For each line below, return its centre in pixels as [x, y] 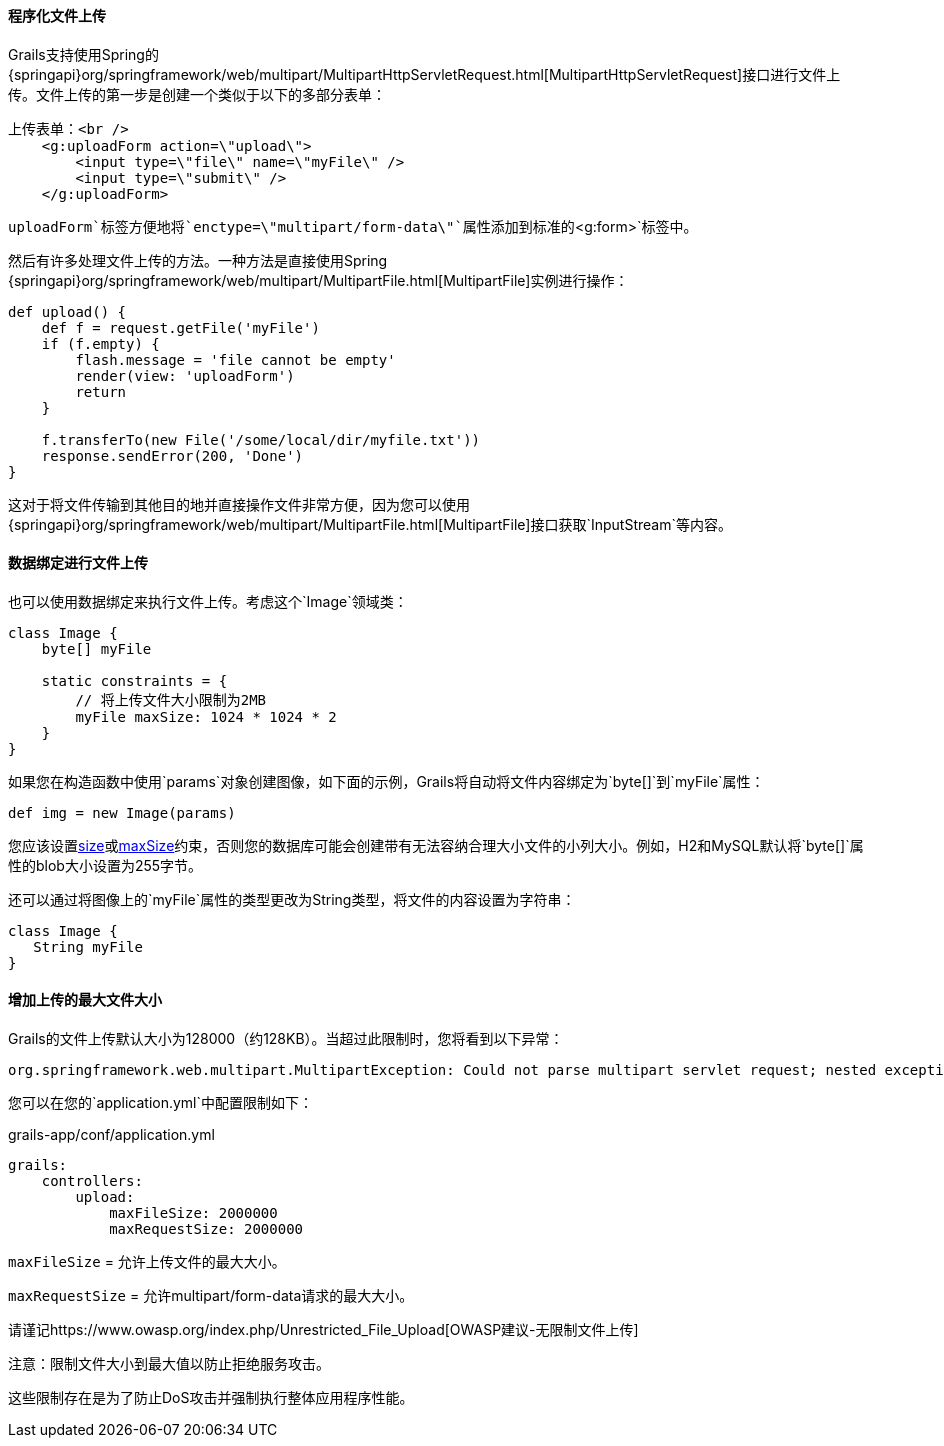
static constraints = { [134, 680]
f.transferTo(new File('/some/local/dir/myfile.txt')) [261, 439]
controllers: [92, 1181]
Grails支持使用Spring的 [83, 54]
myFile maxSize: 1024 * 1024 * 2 [206, 716]
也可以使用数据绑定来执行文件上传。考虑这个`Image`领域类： [208, 601]
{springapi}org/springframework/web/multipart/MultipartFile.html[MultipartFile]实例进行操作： [318, 280]
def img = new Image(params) [122, 812]
